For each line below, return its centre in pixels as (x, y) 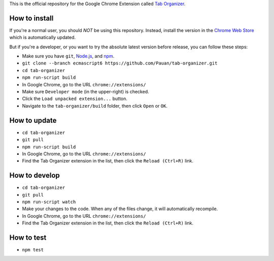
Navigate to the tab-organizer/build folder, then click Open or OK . (95, 106)
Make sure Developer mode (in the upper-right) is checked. (85, 92)
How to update (33, 120)
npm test (33, 250)
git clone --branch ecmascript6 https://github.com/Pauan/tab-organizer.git (120, 63)
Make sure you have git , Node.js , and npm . (68, 56)
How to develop (35, 175)
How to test (28, 237)
